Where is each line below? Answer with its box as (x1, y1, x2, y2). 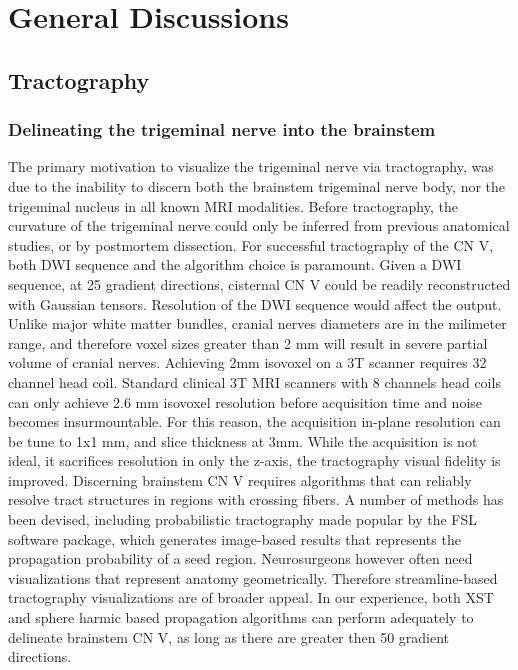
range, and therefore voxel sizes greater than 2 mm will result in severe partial (8, 332, 488, 353)
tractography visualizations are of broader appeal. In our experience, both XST (8, 587, 494, 608)
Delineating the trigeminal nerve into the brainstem (8, 117, 436, 142)
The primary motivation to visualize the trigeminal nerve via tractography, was (8, 156, 494, 177)
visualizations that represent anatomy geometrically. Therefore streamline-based (8, 567, 498, 588)
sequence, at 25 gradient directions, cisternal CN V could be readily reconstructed (8, 273, 511, 294)
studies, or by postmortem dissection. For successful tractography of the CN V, (8, 234, 494, 255)
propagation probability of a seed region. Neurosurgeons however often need (8, 548, 473, 569)
